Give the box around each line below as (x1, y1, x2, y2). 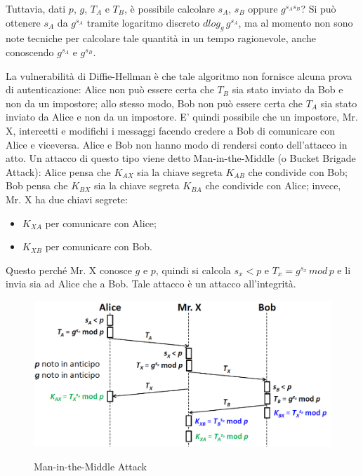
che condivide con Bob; (248, 164, 348, 179)
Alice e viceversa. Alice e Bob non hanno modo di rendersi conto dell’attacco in (6, 137, 348, 151)
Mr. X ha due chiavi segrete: (6, 191, 128, 206)
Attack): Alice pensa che (6, 164, 111, 179)
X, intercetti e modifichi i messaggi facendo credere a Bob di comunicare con (6, 123, 336, 137)
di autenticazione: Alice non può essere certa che (6, 82, 214, 97)
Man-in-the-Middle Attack (34, 458, 147, 473)
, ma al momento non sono (238, 15, 353, 29)
